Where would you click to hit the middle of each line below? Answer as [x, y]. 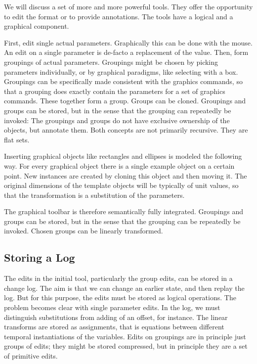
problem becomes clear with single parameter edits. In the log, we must [112, 307]
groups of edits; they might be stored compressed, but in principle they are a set [126, 346]
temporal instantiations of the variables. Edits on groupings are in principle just [125, 336]
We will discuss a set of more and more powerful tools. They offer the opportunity [128, 6]
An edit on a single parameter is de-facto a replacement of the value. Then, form [126, 52]
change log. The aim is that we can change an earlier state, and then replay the [124, 288]
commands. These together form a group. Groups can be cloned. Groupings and [125, 101]
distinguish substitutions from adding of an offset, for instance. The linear [116, 317]
